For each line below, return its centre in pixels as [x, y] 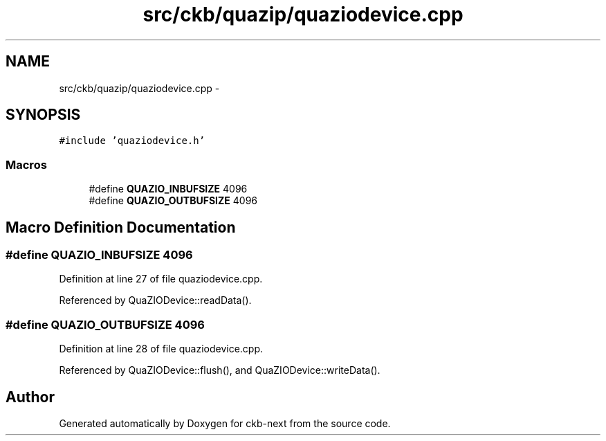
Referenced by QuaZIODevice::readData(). [155, 300]
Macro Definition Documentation [121, 227]
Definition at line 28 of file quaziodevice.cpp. [161, 349]
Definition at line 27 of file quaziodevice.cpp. [161, 279]
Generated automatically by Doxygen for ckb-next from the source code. [225, 423]
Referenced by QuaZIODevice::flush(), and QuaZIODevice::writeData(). [220, 370]
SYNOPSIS [43, 115]
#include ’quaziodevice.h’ [132, 141]
